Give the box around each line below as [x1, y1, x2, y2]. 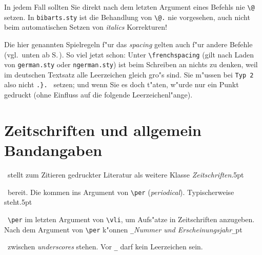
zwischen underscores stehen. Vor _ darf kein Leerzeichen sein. [7, 241, 203, 252]
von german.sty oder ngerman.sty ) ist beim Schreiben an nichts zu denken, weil [4, 59, 258, 70]
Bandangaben [4, 140, 103, 161]
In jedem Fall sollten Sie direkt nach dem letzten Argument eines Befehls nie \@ [4, 2, 255, 12]
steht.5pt [4, 197, 32, 207]
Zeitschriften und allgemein [4, 119, 202, 140]
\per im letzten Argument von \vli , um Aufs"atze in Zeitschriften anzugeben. [8, 213, 255, 224]
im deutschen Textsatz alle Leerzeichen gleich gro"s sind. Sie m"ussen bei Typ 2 [4, 69, 254, 80]
